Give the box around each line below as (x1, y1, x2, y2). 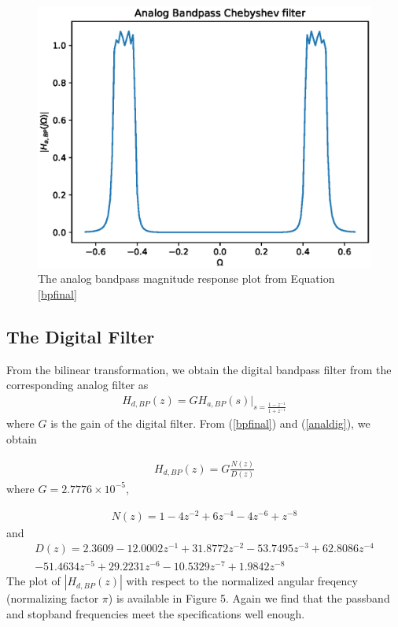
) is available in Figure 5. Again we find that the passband (108, 590, 390, 607)
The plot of (6, 573, 61, 589)
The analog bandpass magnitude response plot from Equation (38, 270, 335, 287)
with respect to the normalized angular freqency (126, 573, 358, 589)
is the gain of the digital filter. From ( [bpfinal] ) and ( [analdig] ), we (50, 415, 370, 432)
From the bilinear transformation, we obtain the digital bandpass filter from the (6, 361, 392, 377)
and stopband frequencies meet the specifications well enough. (6, 606, 305, 621)
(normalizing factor (6, 590, 99, 607)
